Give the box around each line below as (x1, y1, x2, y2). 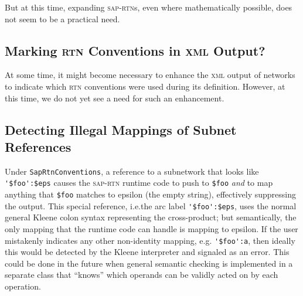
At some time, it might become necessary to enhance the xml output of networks (5, 69, 295, 81)
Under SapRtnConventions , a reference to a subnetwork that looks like (5, 165, 259, 177)
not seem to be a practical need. (5, 12, 120, 25)
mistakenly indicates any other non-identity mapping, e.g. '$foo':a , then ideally (5, 234, 295, 246)
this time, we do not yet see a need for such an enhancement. (5, 91, 224, 104)
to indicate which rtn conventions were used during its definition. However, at (5, 80, 285, 92)
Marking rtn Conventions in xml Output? (5, 41, 265, 59)
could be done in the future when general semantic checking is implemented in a (5, 257, 293, 269)
